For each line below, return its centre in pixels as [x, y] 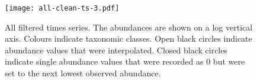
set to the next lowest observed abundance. [83, 73]
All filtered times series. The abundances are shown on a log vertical [129, 27]
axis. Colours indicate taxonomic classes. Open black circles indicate [128, 38]
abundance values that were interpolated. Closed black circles [116, 50]
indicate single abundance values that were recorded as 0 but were [125, 61]
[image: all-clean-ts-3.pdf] [62, 8]
